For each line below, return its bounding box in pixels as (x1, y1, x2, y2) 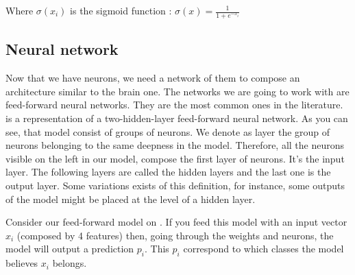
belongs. (52, 256, 87, 270)
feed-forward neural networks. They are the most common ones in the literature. (5, 97, 343, 112)
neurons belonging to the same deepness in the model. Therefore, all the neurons (5, 138, 345, 152)
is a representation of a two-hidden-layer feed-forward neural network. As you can (5, 110, 348, 125)
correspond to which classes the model (183, 241, 344, 256)
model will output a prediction (5, 241, 134, 256)
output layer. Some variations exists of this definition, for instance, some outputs (5, 178, 345, 192)
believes (5, 256, 38, 270)
